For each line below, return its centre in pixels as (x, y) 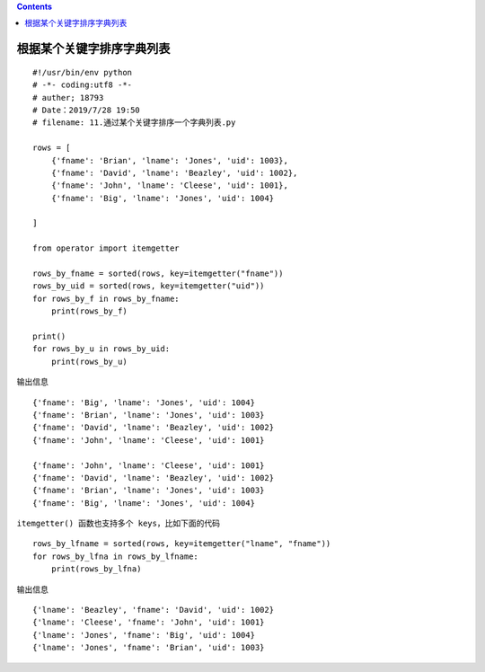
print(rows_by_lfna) (96, 569)
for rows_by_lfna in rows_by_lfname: (116, 556)
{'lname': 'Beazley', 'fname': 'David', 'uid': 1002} (153, 610)
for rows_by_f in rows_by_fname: (106, 298)
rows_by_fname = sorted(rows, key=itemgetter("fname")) (158, 274)
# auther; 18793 (68, 97)
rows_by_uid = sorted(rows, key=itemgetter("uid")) (149, 286)
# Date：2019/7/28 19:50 (87, 110)
